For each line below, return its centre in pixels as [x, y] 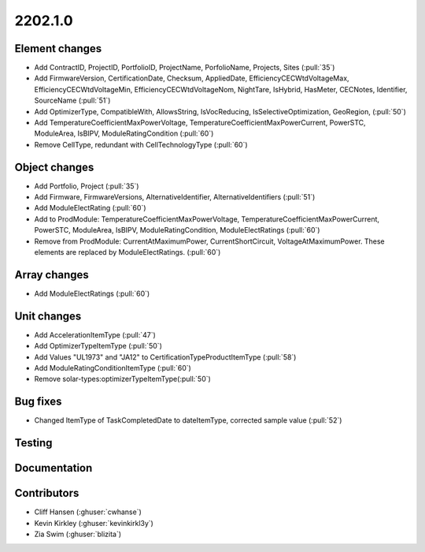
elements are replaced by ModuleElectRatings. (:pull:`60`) [128, 252]
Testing [33, 443]
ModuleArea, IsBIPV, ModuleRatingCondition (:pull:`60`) [124, 133]
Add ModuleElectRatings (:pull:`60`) [92, 293]
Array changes [52, 275]
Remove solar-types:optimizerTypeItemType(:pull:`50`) [123, 379]
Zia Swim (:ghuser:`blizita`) [78, 534]
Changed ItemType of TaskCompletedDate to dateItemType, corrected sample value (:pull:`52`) [188, 420]
